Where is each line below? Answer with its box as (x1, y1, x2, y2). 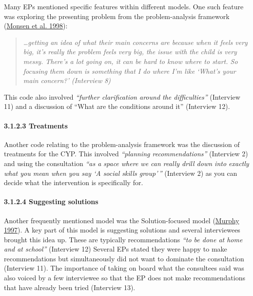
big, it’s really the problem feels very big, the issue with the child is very (23, 46, 237, 57)
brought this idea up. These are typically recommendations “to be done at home (4, 234, 243, 244)
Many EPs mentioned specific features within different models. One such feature (4, 1, 244, 11)
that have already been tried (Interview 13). (4, 282, 136, 292)
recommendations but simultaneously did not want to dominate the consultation (4, 253, 244, 263)
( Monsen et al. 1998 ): (4, 21, 68, 31)
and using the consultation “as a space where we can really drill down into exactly (4, 158, 249, 168)
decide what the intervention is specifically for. (4, 177, 143, 188)
